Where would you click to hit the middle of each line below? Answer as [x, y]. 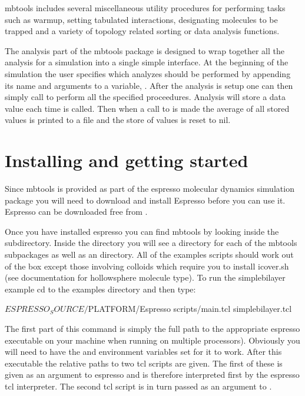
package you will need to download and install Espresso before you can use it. [145, 200]
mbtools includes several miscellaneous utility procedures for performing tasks [145, 8]
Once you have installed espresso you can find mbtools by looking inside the [142, 231]
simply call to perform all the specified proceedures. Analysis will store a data [145, 97]
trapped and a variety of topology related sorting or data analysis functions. [142, 31]
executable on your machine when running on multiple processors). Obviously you [152, 340]
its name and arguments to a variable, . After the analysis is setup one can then [149, 85]
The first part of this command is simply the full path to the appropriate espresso [152, 328]
